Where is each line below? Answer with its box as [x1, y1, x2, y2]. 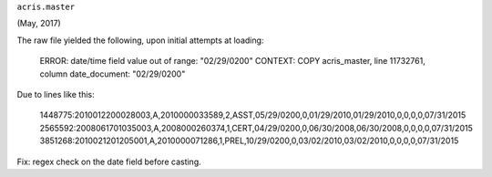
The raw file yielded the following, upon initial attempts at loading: [16, 35, 264, 46]
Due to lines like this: [16, 88, 95, 99]
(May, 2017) [16, 18, 61, 29]
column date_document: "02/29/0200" [39, 68, 186, 79]
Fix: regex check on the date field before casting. [16, 156, 201, 167]
